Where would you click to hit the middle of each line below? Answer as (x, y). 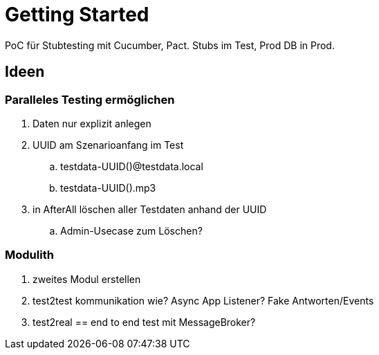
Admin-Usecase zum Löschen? (131, 230)
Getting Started (77, 15)
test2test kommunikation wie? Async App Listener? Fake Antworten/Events (203, 300)
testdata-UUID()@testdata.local (132, 166)
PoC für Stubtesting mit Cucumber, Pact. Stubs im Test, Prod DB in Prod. (170, 45)
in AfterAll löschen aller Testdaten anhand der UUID (150, 209)
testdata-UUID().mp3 (108, 188)
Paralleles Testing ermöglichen (90, 99)
